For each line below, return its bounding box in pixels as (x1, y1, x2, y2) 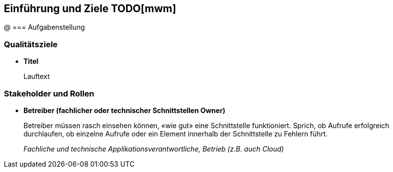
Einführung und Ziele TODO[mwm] (4, 2, 176, 15)
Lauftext (23, 72, 50, 81)
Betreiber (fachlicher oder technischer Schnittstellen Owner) (23, 106, 226, 115)
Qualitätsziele (4, 39, 58, 49)
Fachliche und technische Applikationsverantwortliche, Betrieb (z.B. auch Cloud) (23, 144, 284, 153)
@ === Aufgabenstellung (4, 23, 85, 32)
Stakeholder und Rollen (4, 88, 94, 98)
